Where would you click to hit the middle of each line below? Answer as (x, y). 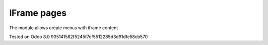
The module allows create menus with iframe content (64, 28)
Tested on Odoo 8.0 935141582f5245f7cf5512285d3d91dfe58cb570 (79, 37)
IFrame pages (38, 13)
